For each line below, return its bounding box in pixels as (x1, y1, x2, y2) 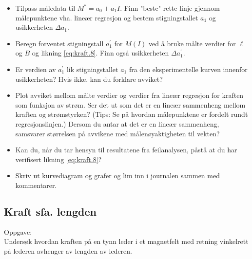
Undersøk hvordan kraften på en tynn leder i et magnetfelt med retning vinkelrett (4, 236, 249, 246)
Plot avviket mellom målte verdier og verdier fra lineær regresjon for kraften (15, 90, 244, 100)
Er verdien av (15, 64, 56, 74)
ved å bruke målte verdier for (149, 38, 236, 48)
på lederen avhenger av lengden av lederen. (4, 245, 133, 256)
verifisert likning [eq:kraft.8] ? (15, 154, 102, 164)
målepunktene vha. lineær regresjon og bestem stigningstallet (15, 12, 198, 22)
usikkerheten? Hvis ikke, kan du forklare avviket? (15, 74, 163, 84)
